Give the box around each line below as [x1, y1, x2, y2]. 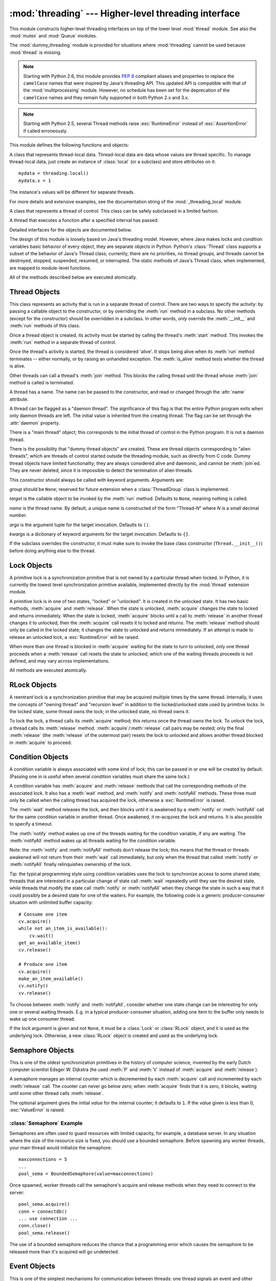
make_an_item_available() [18, 976, 84, 982]
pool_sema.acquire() [18, 1202, 70, 1207]
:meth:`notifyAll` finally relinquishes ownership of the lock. [9, 861, 132, 867]
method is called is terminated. [9, 379, 75, 385]
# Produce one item [18, 961, 67, 967]
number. [9, 512, 27, 519]
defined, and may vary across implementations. [9, 657, 110, 664]
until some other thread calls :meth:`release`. [9, 1090, 104, 1097]
